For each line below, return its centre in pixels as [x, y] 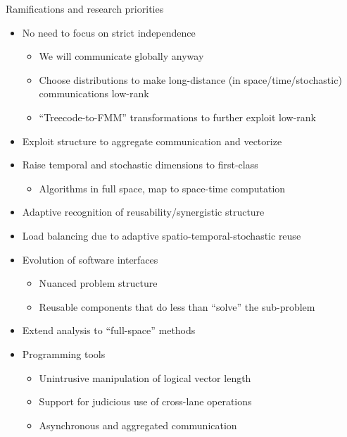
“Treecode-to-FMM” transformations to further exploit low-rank [177, 117]
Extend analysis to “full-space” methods [109, 330]
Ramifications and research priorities [85, 8]
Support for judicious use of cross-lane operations [145, 401]
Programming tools [64, 353]
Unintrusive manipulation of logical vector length [145, 377]
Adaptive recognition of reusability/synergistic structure [143, 212]
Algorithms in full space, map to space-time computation [162, 188]
